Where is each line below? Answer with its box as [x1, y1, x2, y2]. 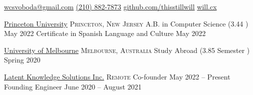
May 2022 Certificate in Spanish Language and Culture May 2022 [4, 28, 206, 38]
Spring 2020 [4, 54, 41, 65]
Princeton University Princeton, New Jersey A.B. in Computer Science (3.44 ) [4, 18, 248, 28]
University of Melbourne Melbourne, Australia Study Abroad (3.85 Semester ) [4, 44, 250, 55]
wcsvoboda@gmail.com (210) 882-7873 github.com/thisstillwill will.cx [4, 1, 217, 11]
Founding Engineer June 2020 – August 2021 [4, 81, 142, 91]
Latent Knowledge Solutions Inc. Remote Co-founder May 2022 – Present [4, 71, 230, 81]
